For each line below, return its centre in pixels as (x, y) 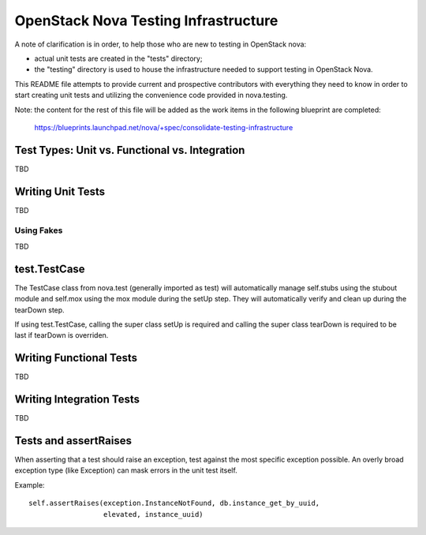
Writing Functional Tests (76, 358)
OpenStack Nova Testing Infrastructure (146, 21)
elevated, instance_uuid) (153, 514)
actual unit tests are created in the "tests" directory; (118, 58)
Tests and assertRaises (73, 441)
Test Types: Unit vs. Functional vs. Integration (130, 150)
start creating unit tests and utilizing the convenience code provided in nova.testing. (151, 95)
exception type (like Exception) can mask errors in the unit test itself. (126, 470)
